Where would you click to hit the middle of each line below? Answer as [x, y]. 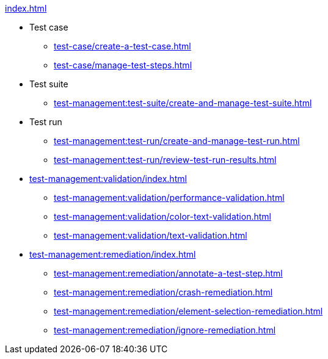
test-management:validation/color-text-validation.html [162, 216]
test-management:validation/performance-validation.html [169, 198]
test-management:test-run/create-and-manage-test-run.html [177, 141]
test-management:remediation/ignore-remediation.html [165, 330]
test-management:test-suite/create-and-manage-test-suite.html [183, 103]
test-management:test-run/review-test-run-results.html [165, 160]
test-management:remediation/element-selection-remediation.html [188, 311]
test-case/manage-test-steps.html [123, 65]
